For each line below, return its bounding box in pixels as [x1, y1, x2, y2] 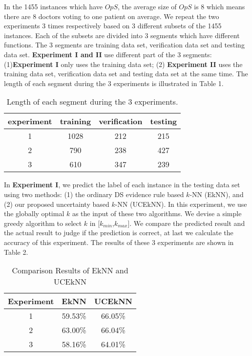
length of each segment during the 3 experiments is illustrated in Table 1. [4, 78, 224, 88]
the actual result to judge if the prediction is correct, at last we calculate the [4, 227, 233, 238]
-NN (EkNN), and [189, 189, 244, 199]
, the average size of [117, 1, 177, 11]
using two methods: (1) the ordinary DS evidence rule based [4, 189, 184, 199]
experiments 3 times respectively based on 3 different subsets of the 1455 [4, 21, 222, 31]
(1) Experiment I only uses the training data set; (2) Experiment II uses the [4, 59, 243, 69]
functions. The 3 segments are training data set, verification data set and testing [4, 40, 245, 50]
